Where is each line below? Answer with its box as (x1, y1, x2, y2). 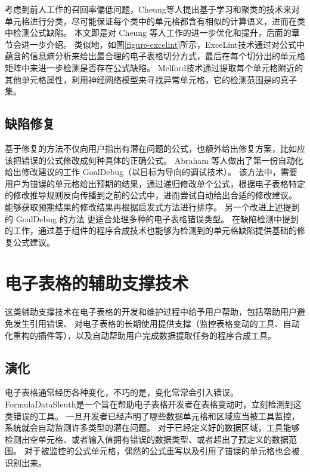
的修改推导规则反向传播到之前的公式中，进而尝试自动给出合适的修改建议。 (5, 189, 297, 201)
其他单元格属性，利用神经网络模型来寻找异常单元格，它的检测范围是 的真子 (5, 73, 297, 85)
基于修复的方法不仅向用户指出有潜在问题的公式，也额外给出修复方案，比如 (5, 142, 297, 154)
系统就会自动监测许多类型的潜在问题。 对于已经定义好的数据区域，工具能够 (5, 421, 300, 434)
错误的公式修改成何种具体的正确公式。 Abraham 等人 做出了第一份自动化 (21, 154, 303, 166)
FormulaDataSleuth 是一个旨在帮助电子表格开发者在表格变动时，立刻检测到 (5, 398, 293, 410)
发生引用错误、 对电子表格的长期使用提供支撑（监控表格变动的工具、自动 (13, 317, 300, 330)
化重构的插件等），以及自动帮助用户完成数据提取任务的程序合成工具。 (5, 329, 276, 341)
